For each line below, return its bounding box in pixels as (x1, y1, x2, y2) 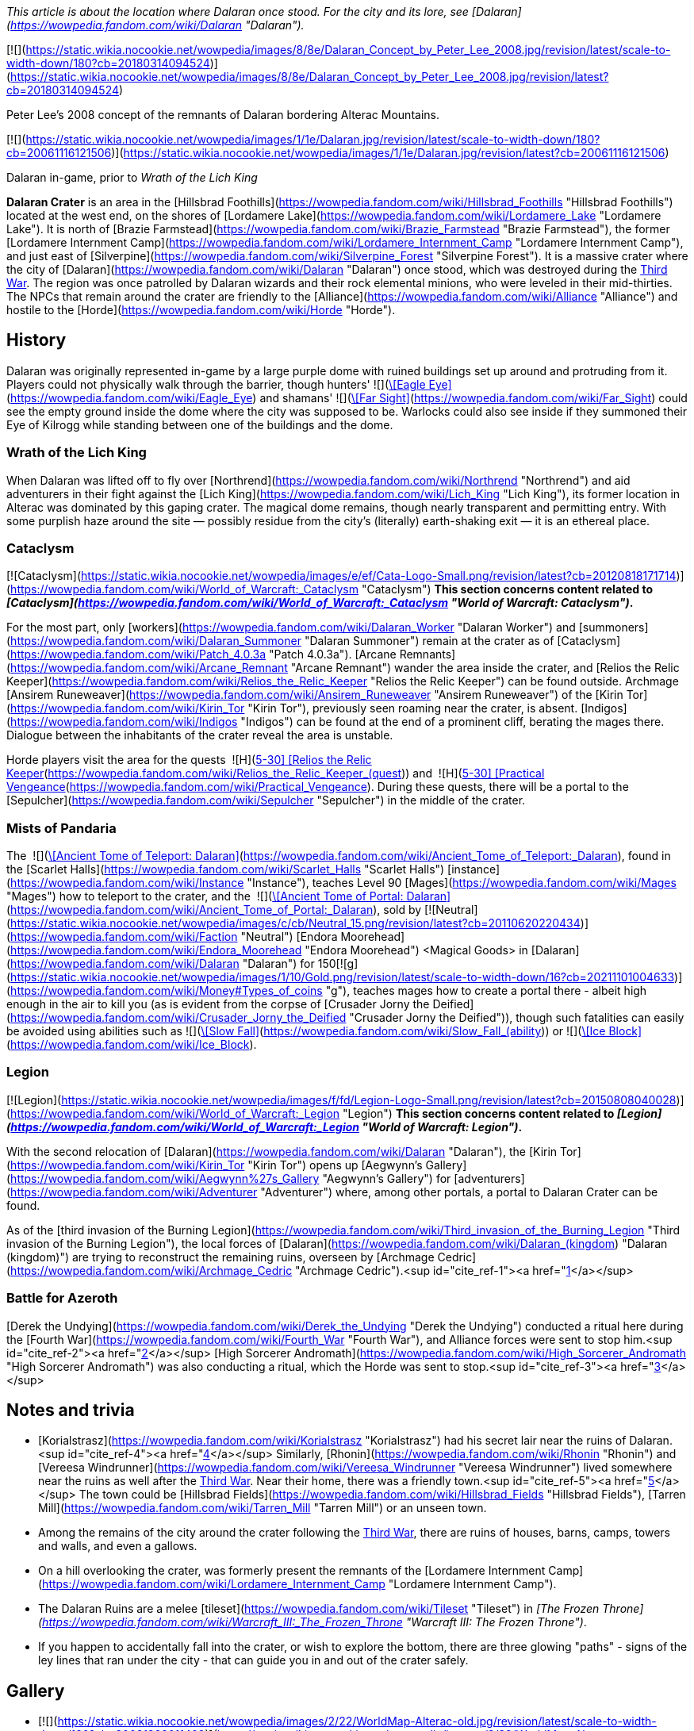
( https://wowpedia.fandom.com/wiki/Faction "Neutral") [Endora (6, 930, 338, 944)
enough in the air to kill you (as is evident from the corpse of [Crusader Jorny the (6, 997, 430, 1011)
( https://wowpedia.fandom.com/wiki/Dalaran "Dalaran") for (6, 957, 315, 971)
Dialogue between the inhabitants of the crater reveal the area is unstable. (6, 728, 393, 743)
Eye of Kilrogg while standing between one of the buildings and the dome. (6, 417, 393, 432)
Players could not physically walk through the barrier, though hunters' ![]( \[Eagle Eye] (6, 377, 452, 391)
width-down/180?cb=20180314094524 (6, 56, 210, 70)
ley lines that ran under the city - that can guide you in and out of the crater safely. (38, 1653, 469, 1668)
